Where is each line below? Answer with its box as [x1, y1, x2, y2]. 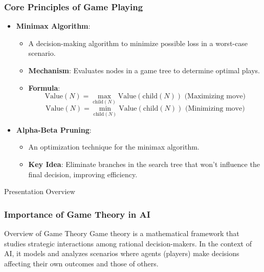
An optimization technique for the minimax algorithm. [28, 141, 200, 152]
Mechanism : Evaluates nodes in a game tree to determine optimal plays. [28, 65, 260, 75]
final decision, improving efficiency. [28, 169, 138, 179]
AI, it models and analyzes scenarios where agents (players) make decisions [4, 248, 239, 259]
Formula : [28, 82, 60, 93]
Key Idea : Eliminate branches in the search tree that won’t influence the [28, 158, 260, 169]
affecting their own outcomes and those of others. [4, 258, 159, 268]
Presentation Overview [4, 186, 75, 197]
